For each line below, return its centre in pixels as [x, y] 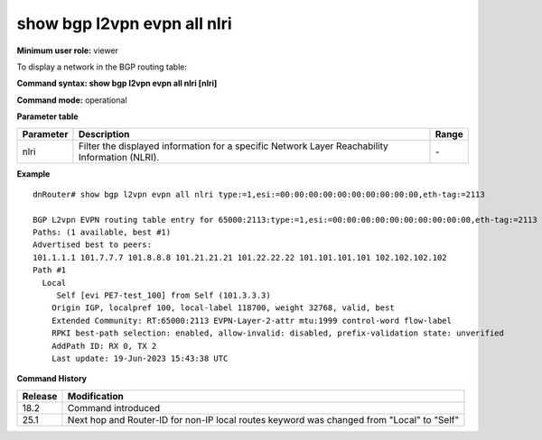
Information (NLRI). [119, 157]
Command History [52, 379]
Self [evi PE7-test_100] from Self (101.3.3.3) [164, 296]
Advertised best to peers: [93, 245]
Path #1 [50, 270]
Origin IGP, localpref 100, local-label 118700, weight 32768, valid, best [223, 308]
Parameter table [47, 116]
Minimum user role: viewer [68, 50]
